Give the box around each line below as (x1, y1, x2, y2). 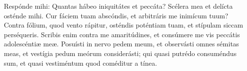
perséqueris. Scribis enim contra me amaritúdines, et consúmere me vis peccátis (4, 29, 240, 39)
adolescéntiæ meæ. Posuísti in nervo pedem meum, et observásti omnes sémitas (4, 39, 239, 49)
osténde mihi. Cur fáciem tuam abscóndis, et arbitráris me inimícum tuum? (4, 10, 229, 20)
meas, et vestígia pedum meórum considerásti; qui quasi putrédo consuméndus (4, 48, 237, 58)
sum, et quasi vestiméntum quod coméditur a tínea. (4, 57, 157, 68)
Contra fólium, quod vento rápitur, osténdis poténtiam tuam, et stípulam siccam (4, 20, 243, 30)
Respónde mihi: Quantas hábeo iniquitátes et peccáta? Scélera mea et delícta (4, 1, 233, 11)
